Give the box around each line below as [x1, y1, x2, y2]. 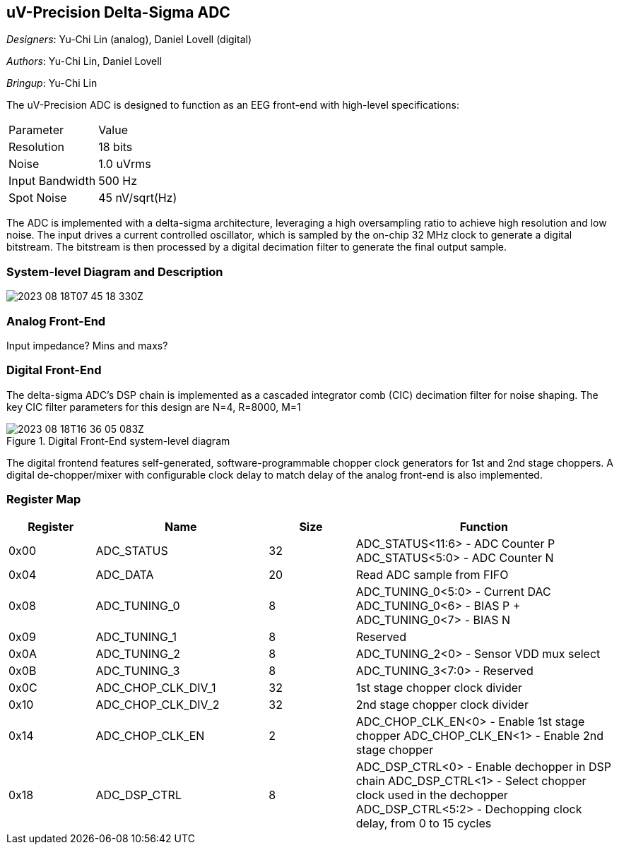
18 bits [98, 140, 133, 155]
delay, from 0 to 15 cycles [355, 816, 492, 831]
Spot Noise [8, 191, 67, 205]
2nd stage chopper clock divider [355, 698, 529, 712]
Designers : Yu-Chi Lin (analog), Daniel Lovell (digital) [6, 33, 252, 46]
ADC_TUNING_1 [95, 630, 177, 645]
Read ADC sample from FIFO [355, 568, 509, 582]
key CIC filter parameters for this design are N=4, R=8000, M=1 [6, 400, 301, 413]
